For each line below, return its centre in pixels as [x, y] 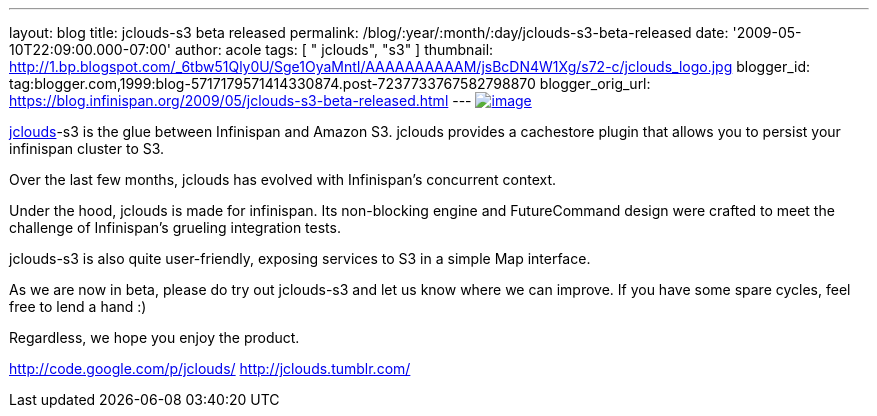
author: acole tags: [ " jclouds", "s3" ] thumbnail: [334, 49]
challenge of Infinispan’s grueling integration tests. [175, 227]
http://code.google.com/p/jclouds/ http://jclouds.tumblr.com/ [210, 368]
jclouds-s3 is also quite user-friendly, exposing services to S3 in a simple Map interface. [300, 258]
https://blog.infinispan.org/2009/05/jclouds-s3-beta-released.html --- [240, 100]
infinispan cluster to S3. [87, 148]
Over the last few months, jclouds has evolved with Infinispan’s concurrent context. [283, 179]
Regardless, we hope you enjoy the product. [154, 337]
